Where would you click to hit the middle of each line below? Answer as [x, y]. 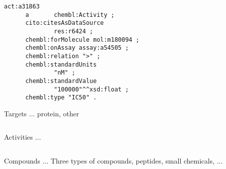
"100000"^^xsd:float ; [91, 89]
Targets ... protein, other [42, 113]
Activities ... [23, 137]
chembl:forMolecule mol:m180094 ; [82, 40]
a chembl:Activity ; [70, 15]
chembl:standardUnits [61, 64]
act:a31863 [22, 6]
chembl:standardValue [61, 81]
